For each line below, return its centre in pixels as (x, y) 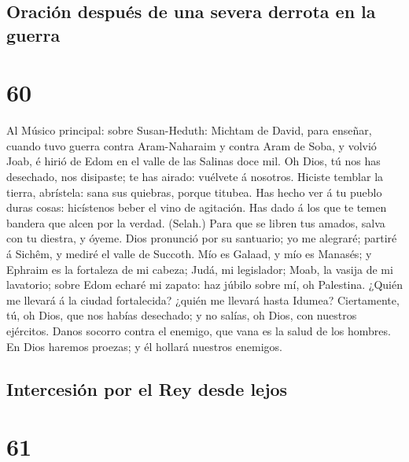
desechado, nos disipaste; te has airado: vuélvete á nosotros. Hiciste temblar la (195, 177)
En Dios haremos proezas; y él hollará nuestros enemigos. (144, 346)
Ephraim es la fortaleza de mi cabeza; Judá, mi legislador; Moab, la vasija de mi (200, 269)
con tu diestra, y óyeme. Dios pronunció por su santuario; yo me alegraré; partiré (202, 238)
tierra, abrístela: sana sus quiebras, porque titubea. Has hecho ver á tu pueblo (194, 192)
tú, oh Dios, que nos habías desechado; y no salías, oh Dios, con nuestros (182, 315)
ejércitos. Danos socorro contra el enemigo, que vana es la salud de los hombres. (199, 331)
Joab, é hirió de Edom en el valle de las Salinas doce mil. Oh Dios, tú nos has (193, 161)
